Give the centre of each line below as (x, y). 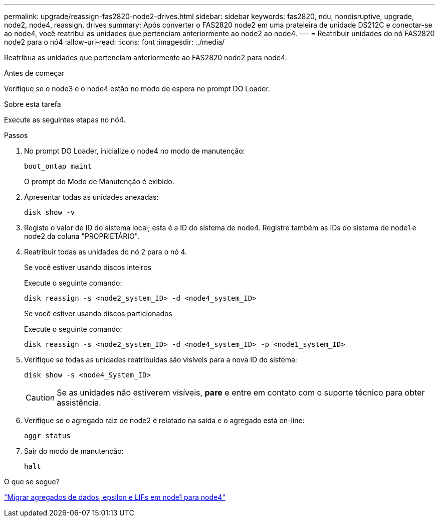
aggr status (47, 436)
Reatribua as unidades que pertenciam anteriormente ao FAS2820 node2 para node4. (146, 57)
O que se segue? (32, 482)
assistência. (79, 403)
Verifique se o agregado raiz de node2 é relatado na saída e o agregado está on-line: (164, 420)
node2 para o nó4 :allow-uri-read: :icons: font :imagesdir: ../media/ (115, 42)
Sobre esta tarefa (33, 104)
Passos (16, 135)
